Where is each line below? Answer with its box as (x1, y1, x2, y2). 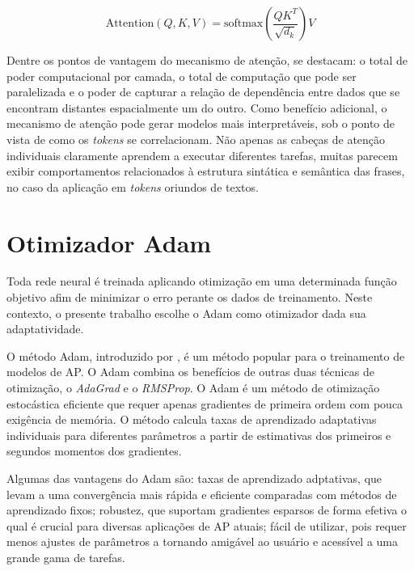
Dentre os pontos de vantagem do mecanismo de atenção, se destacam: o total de (6, 52, 408, 68)
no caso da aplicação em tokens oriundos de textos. (6, 178, 259, 195)
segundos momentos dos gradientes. (6, 442, 182, 459)
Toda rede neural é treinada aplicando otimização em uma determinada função (6, 273, 397, 290)
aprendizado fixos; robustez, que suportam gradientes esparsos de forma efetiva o (6, 501, 408, 518)
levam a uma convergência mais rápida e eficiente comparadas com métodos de (6, 485, 397, 502)
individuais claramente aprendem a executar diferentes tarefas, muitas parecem (6, 146, 398, 163)
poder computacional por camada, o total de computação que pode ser (6, 67, 357, 84)
